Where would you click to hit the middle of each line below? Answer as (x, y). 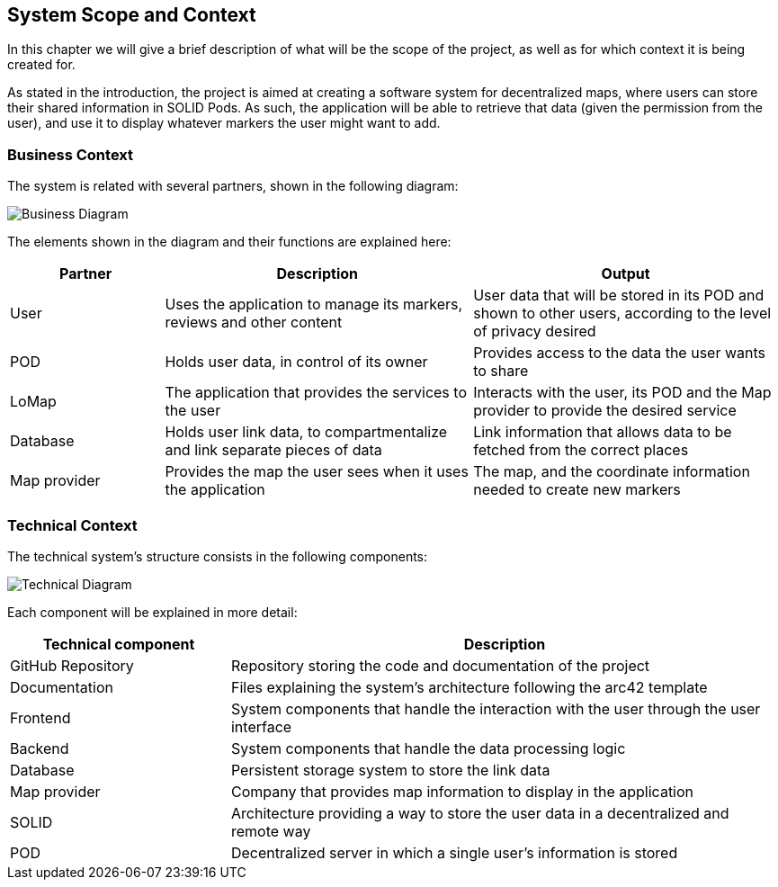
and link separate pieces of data (273, 450)
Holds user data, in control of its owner (296, 362)
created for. (41, 65)
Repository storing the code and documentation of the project (440, 665)
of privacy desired (535, 332)
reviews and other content (254, 323)
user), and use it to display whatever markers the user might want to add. (224, 123)
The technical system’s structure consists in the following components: (218, 556)
